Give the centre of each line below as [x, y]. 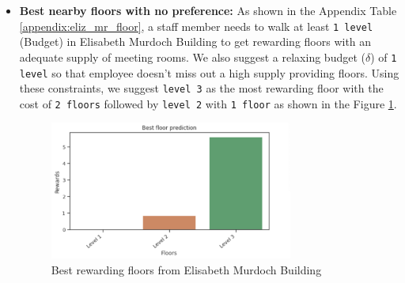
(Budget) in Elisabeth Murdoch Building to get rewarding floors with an [195, 42]
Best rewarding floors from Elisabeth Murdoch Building [186, 269]
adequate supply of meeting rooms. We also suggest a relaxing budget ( [192, 57]
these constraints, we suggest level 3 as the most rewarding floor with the [201, 88]
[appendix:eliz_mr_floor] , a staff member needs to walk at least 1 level [196, 26]
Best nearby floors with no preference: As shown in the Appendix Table [208, 10]
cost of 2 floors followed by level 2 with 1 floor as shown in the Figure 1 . [208, 103]
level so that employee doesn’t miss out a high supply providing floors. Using [209, 72]
